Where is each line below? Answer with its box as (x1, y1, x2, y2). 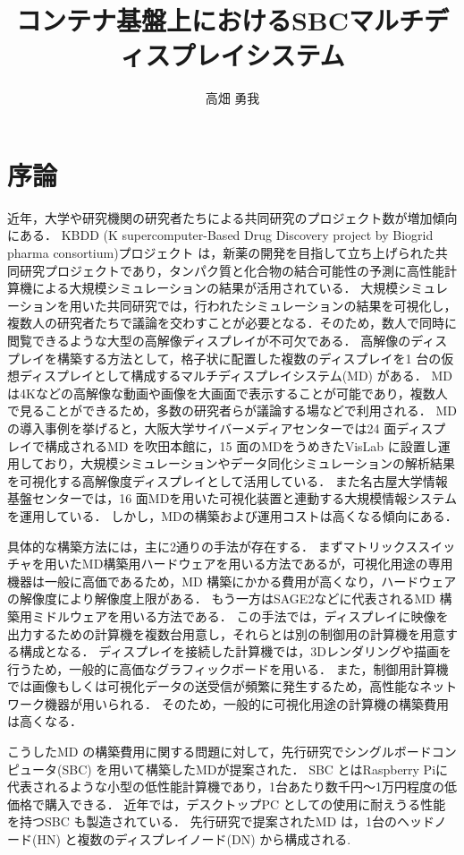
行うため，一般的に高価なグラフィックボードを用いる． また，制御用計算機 (7, 659, 449, 678)
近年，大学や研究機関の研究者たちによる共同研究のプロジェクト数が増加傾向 (7, 208, 458, 227)
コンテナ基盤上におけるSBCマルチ (15, 2, 425, 38)
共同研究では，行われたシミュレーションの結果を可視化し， (106, 295, 457, 314)
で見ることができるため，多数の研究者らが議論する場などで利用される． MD (7, 401, 457, 420)
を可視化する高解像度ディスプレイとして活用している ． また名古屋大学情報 (7, 471, 448, 490)
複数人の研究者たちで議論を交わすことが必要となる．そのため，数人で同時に (7, 313, 457, 332)
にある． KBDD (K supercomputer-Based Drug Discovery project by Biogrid (7, 226, 434, 244)
